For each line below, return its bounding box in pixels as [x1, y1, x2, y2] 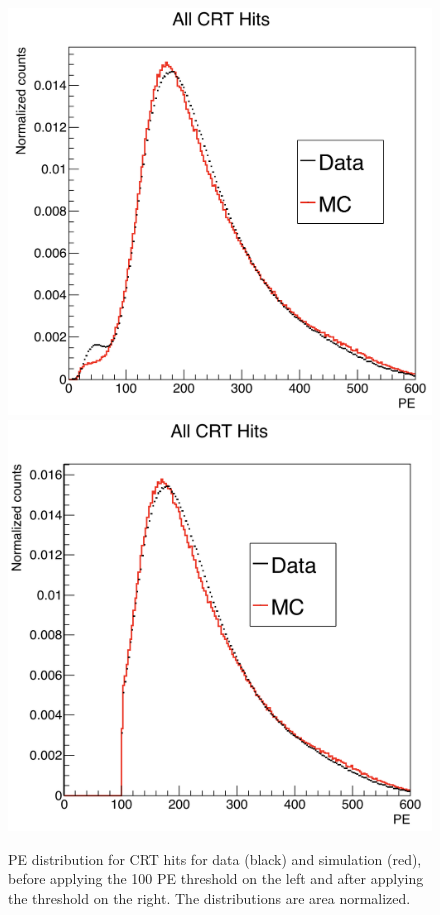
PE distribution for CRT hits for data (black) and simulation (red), [8, 848, 422, 869]
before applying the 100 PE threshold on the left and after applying [8, 868, 424, 889]
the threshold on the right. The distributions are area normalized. [8, 887, 411, 908]
